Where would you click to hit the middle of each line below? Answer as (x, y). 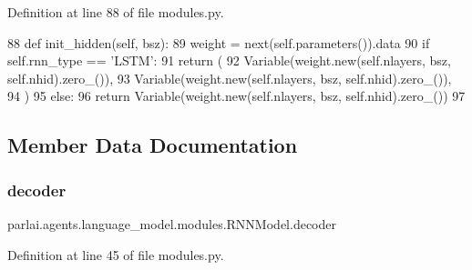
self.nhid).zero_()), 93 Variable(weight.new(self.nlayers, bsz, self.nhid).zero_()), (230, 78)
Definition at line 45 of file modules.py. (116, 254)
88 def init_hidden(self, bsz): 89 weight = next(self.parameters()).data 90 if (219, 42)
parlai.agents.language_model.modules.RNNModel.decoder (172, 223)
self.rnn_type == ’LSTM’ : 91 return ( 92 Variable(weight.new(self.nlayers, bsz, (229, 60)
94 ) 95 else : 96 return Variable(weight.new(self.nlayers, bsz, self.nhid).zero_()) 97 (236, 96)
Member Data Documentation (153, 145)
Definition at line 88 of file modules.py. (116, 12)
